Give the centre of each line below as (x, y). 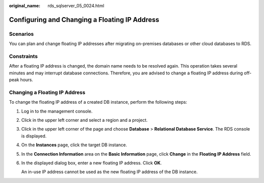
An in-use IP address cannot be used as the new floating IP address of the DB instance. (110, 172)
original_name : (25, 6)
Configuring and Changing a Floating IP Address (84, 20)
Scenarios (22, 34)
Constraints (23, 56)
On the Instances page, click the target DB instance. (74, 145)
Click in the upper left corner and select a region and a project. (84, 120)
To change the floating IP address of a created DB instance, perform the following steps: (98, 102)
